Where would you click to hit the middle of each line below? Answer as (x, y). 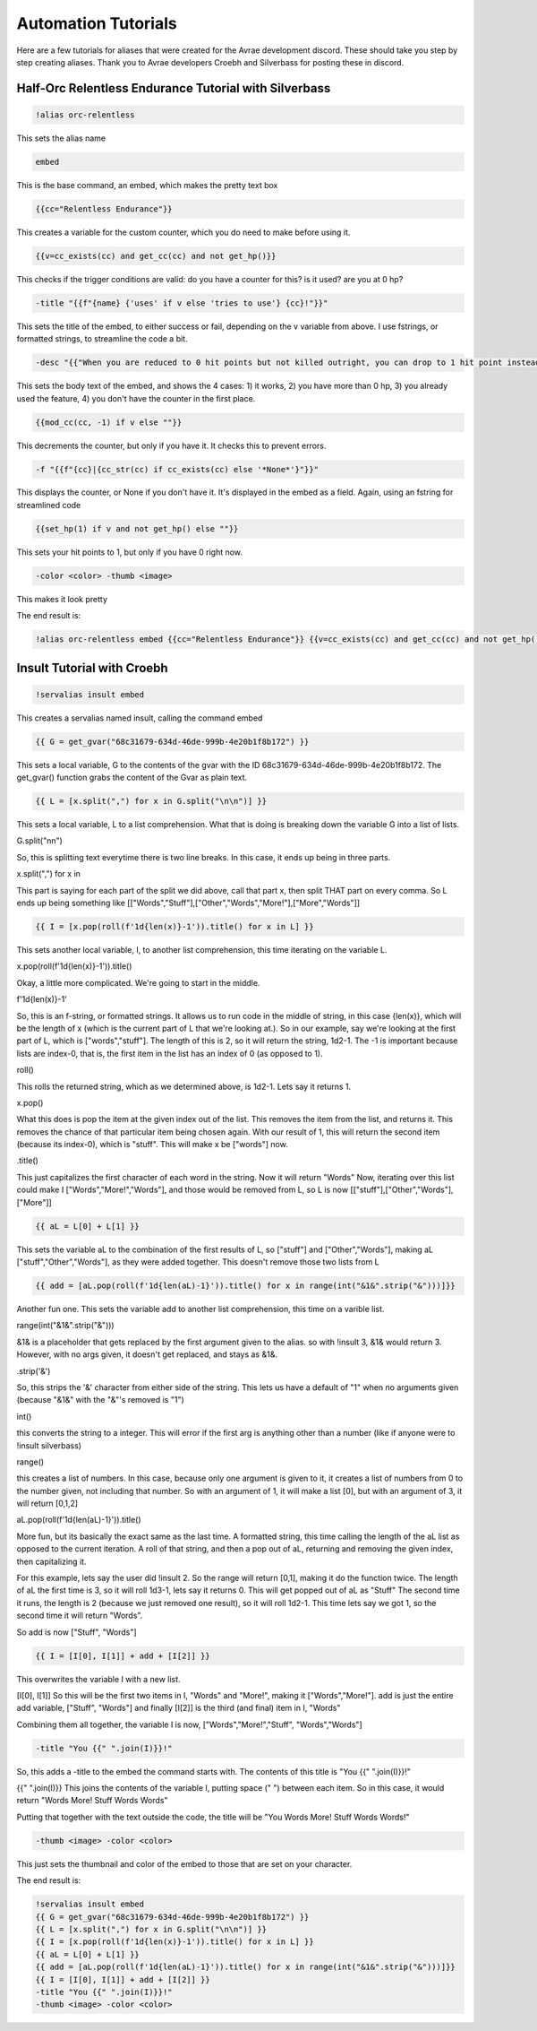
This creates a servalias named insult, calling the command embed (140, 718)
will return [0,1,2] (47, 1504)
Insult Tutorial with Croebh (93, 668)
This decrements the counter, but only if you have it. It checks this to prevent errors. (171, 445)
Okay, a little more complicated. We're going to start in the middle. (138, 982)
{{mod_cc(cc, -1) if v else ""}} (109, 422)
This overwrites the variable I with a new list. (98, 1679)
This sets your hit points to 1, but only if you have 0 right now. (130, 552)
